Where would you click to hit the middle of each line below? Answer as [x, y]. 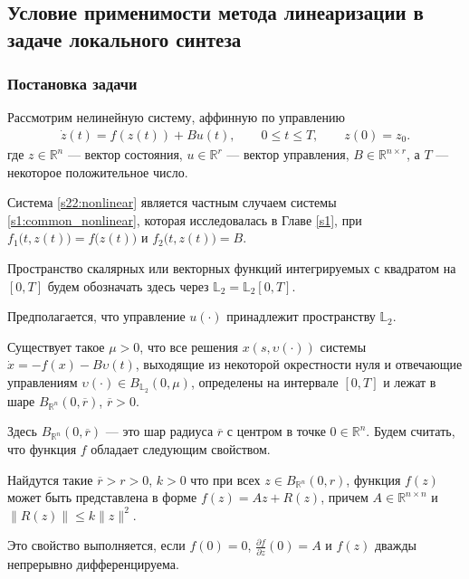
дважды [395, 545]
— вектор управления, [288, 154]
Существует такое [56, 346]
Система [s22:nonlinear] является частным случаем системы [172, 202]
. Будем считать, [411, 431]
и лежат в [410, 381]
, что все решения [189, 346]
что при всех [225, 479]
